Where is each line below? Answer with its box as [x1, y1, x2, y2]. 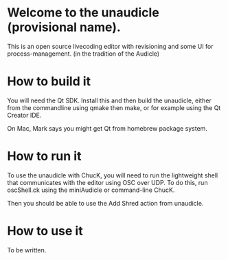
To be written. [7, 246, 47, 254]
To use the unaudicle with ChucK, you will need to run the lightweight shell [7, 171, 218, 180]
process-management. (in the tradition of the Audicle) [7, 50, 160, 58]
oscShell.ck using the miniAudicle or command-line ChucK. [7, 186, 175, 194]
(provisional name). [7, 19, 122, 35]
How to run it [7, 149, 82, 164]
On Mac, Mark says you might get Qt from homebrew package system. [7, 124, 208, 132]
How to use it [7, 224, 84, 239]
